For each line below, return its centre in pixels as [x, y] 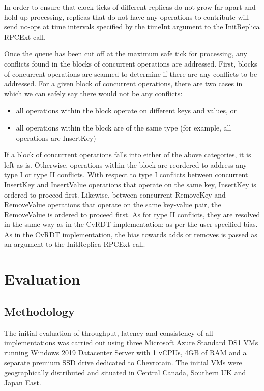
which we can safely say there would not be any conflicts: [93, 93]
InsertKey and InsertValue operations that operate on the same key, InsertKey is [130, 184]
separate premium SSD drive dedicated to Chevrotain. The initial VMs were [123, 362]
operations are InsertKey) [56, 137]
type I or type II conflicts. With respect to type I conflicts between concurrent [126, 174]
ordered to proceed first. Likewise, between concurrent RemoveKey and [115, 194]
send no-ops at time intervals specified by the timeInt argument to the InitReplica [132, 27]
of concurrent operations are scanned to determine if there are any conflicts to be [131, 73]
